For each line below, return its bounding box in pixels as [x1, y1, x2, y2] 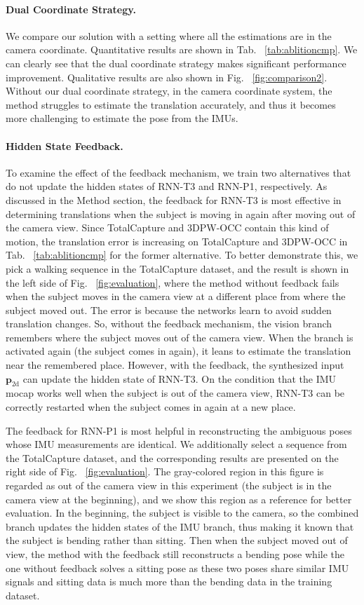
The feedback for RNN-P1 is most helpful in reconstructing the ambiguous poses [6, 423, 352, 437]
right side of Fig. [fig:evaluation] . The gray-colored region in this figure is [6, 464, 324, 479]
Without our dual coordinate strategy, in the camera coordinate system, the [6, 83, 332, 98]
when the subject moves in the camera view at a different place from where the [6, 289, 346, 304]
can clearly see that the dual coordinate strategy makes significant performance [6, 55, 346, 70]
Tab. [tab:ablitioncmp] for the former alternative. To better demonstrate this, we [6, 247, 358, 262]
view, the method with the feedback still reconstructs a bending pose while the [6, 546, 344, 561]
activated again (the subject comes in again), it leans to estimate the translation [6, 344, 351, 358]
